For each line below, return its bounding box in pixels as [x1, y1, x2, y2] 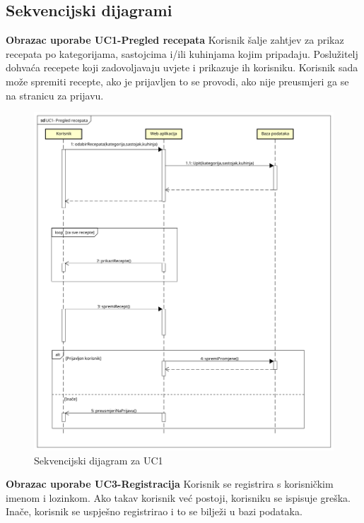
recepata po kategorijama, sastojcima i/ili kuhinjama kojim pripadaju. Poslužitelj [6, 46, 358, 61]
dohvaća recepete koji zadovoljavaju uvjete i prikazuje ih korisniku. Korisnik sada [6, 60, 358, 75]
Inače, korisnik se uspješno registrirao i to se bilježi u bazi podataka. [6, 504, 303, 519]
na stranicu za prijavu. [6, 88, 104, 102]
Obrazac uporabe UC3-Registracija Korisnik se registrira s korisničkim [6, 476, 334, 491]
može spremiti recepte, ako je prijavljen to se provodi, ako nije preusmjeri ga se [6, 73, 349, 88]
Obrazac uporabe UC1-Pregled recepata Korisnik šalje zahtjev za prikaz [6, 32, 344, 47]
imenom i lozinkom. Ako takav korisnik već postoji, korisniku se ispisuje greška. [6, 490, 351, 505]
